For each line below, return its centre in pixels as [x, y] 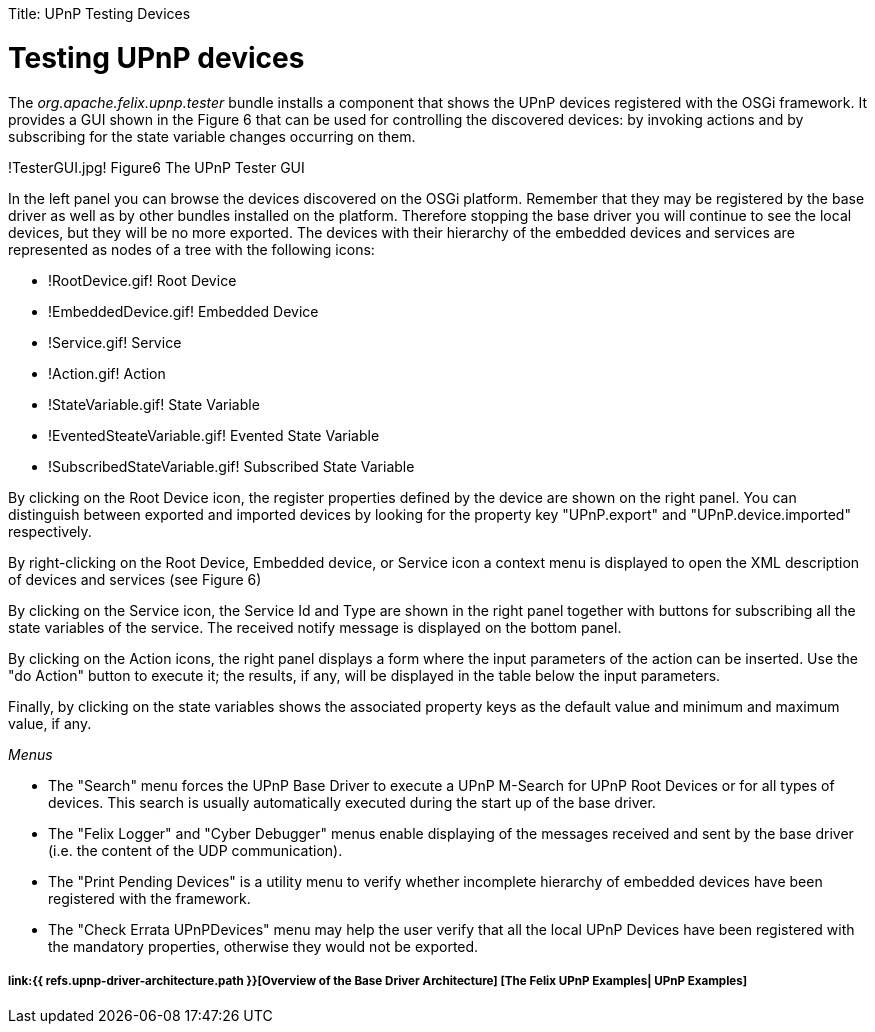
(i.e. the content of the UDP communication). [195, 850]
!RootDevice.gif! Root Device [142, 280]
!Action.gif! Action [107, 373]
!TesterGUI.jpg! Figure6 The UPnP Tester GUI [156, 167]
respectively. [50, 531]
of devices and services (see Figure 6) [135, 579]
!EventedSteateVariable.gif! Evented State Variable [214, 435]
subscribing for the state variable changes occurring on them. [212, 136]
